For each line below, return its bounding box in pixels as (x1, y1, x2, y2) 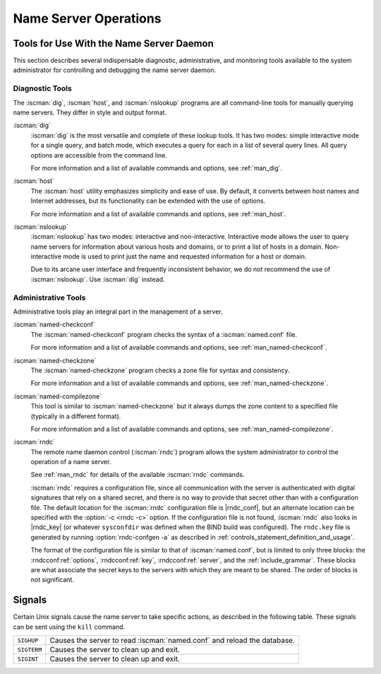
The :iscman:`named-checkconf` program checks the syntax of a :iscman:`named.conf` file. (30, 330, 298, 338)
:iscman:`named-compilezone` (13, 392, 102, 401)
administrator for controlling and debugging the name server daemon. (13, 66, 217, 74)
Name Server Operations (13, 11, 162, 26)
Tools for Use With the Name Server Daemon (13, 37, 214, 49)
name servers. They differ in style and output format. (13, 108, 167, 117)
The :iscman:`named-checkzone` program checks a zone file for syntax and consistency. (30, 366, 290, 374)
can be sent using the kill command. (13, 622, 126, 631)
